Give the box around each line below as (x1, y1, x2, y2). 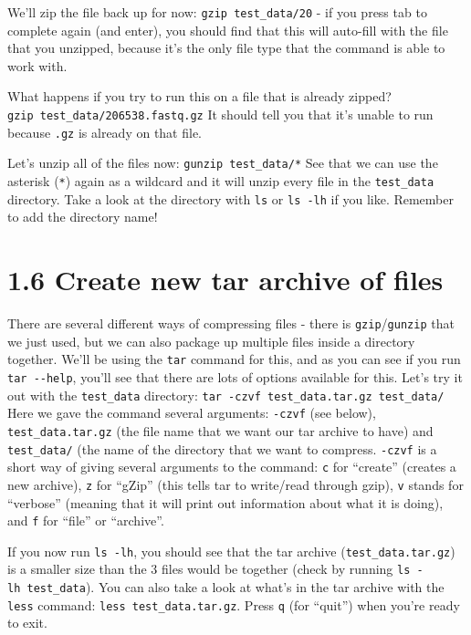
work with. (7, 56, 68, 75)
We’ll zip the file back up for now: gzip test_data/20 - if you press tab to (7, 3, 427, 21)
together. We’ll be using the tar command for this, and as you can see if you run (7, 349, 461, 369)
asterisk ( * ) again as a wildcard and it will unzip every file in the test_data (7, 172, 434, 190)
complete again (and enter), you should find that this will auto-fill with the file (7, 20, 448, 39)
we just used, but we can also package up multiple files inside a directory (7, 331, 415, 350)
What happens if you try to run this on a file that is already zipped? (7, 87, 392, 106)
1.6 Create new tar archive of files (7, 261, 444, 298)
